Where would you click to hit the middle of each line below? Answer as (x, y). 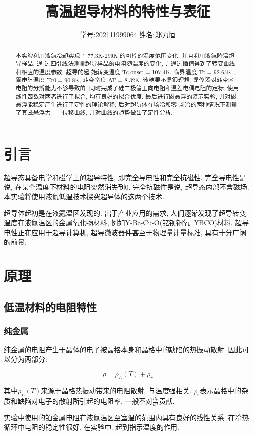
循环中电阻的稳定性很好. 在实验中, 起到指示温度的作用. (92, 427)
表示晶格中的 (220, 391)
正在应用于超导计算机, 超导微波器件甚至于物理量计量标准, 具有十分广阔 (132, 232)
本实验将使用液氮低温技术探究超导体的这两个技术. (84, 196)
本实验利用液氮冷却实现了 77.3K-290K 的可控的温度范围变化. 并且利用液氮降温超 (125, 55)
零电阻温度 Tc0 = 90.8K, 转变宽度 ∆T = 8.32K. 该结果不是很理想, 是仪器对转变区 (125, 80)
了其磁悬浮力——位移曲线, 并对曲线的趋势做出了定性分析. (94, 113)
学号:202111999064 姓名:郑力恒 (128, 35)
